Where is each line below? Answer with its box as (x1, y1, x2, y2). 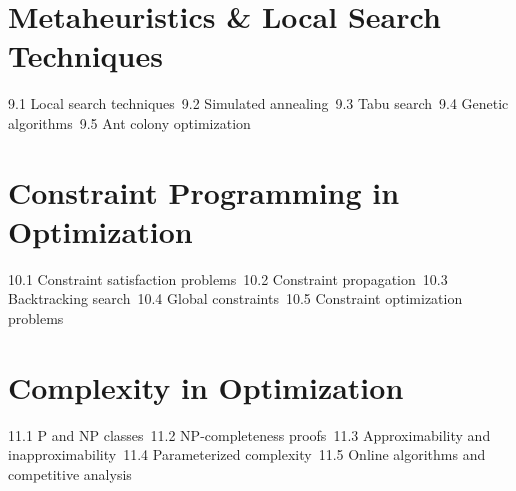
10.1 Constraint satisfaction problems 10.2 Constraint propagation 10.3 (8, 268, 448, 289)
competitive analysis (8, 463, 132, 484)
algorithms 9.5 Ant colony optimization (8, 112, 251, 133)
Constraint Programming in (8, 171, 400, 212)
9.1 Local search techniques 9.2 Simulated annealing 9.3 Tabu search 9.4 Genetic (8, 93, 509, 114)
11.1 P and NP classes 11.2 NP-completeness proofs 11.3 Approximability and (8, 424, 491, 445)
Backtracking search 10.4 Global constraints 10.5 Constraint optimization (8, 288, 463, 309)
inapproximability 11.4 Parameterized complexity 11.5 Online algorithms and (8, 444, 486, 465)
